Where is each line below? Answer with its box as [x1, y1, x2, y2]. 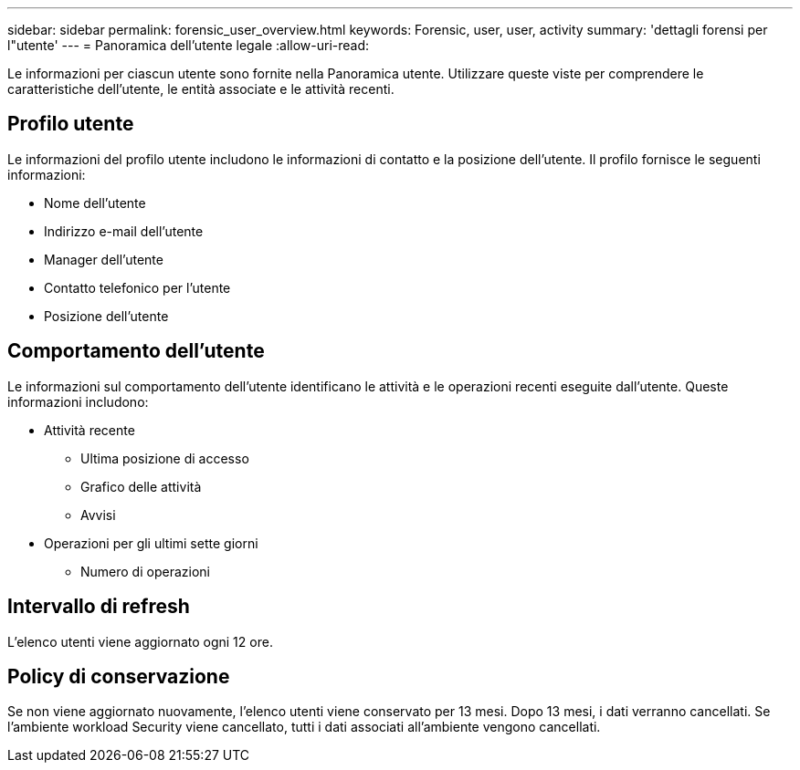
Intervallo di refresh [7, 595, 190, 619]
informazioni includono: [7, 393, 149, 410]
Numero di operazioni [80, 563, 210, 579]
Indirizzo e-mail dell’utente [44, 223, 204, 239]
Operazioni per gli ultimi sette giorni [44, 535, 258, 551]
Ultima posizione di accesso [80, 450, 249, 466]
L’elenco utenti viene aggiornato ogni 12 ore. [7, 633, 273, 650]
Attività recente [44, 421, 135, 438]
